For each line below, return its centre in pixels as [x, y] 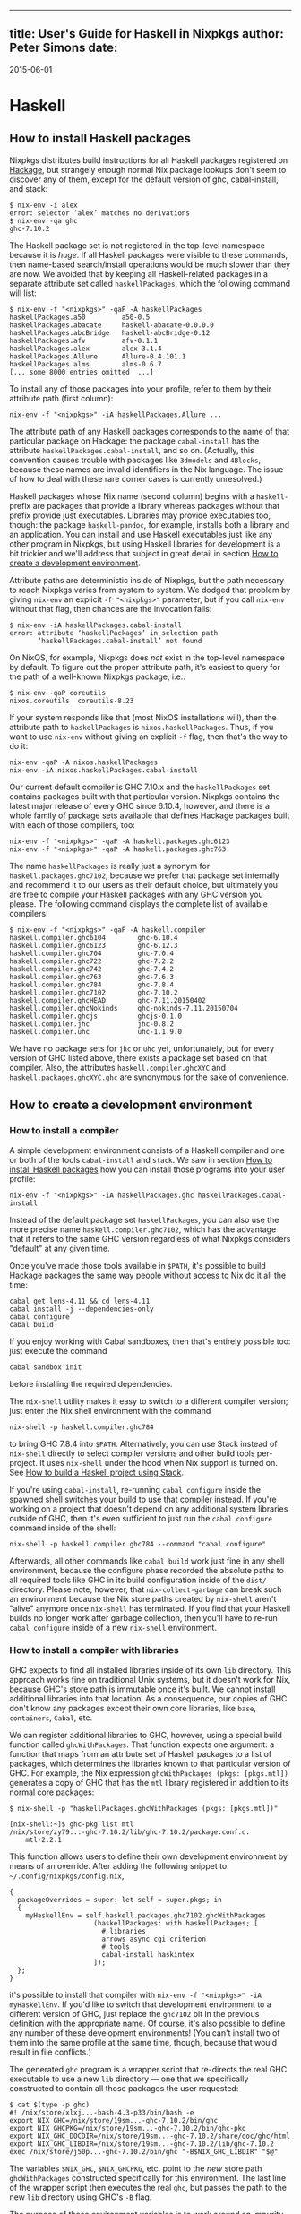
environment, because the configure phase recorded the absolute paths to [147, 1570]
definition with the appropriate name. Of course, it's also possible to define [147, 2023]
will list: [23, 293]
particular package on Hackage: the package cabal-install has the [134, 441]
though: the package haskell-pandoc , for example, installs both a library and [150, 524]
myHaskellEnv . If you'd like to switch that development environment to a [140, 2004]
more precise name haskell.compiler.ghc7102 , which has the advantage [143, 1229]
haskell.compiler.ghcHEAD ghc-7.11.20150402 [107, 1000]
